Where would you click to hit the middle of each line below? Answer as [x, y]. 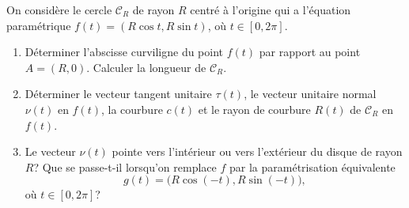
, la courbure [132, 109]
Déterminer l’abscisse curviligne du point [124, 52]
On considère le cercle [59, 9]
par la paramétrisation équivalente [312, 166]
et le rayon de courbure [254, 109]
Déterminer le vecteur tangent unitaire [118, 94]
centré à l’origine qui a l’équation [271, 9]
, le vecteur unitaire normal [310, 94]
